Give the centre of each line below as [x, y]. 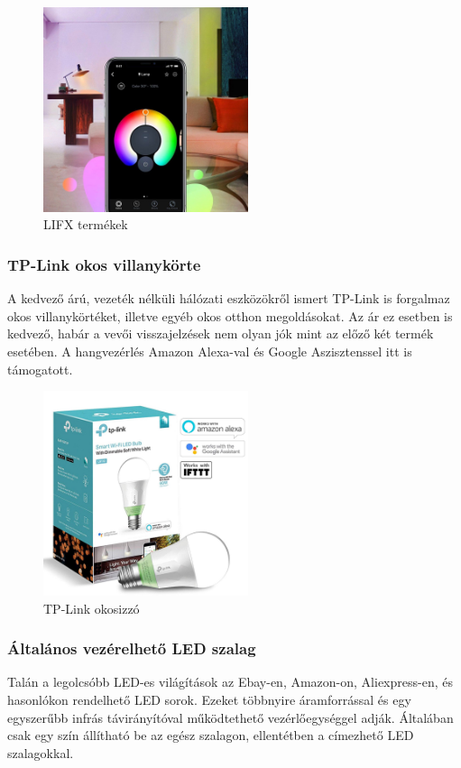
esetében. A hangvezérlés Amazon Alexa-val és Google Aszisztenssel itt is [210, 351]
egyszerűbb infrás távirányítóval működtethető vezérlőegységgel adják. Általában [230, 717]
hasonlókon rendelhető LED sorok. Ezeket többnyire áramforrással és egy [209, 699]
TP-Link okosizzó [92, 608]
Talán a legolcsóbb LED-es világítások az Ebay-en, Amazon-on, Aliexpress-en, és [230, 682]
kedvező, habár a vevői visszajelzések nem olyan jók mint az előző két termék [221, 333]
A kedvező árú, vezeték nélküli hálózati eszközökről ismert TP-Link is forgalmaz [229, 298]
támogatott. [40, 369]
